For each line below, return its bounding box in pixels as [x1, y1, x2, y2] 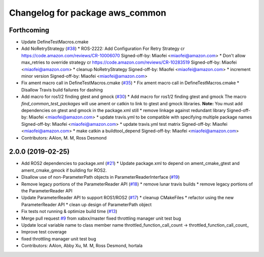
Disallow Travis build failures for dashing [21, 87, 103, 93]
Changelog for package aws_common [9, 7, 166, 18]
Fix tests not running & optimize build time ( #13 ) [21, 209, 117, 214]
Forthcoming [9, 26, 49, 34]
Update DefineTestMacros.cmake [21, 39, 89, 45]
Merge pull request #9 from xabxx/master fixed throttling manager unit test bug [21, 215, 181, 221]
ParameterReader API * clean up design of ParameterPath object [21, 201, 152, 208]
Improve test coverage [21, 229, 67, 235]
